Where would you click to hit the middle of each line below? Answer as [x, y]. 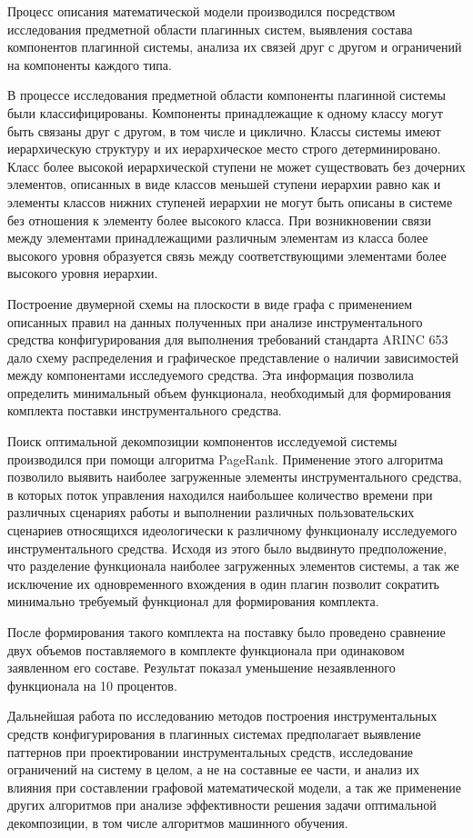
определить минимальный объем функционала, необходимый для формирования [229, 392]
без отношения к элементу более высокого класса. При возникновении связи [219, 219]
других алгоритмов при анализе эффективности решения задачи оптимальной [222, 805]
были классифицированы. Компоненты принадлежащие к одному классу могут [225, 112]
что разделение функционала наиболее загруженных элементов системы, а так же [233, 566]
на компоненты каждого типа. [90, 64]
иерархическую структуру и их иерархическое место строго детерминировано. [224, 149]
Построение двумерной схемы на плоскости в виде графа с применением [210, 303]
